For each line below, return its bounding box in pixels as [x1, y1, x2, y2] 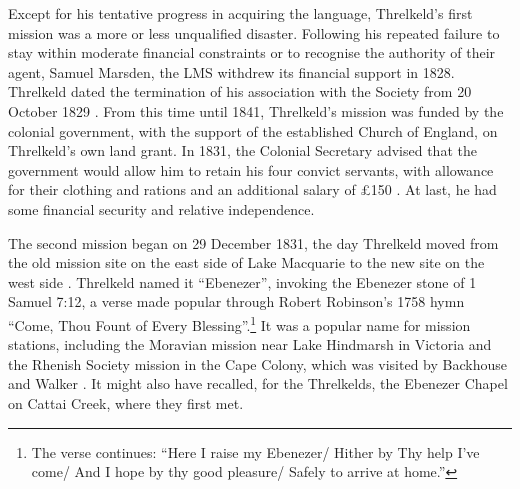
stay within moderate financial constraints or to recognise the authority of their [8, 42, 496, 63]
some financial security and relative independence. [8, 198, 315, 219]
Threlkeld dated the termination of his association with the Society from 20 [8, 81, 472, 102]
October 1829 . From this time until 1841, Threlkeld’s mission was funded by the [8, 100, 504, 121]
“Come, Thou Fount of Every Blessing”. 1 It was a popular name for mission [8, 311, 471, 335]
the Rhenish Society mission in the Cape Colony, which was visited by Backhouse [8, 353, 507, 374]
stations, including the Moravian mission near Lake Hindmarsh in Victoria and [8, 334, 492, 355]
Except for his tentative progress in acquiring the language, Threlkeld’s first [8, 3, 473, 23]
